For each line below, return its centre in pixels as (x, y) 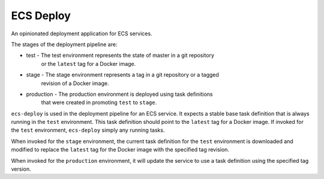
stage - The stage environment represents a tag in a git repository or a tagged (122, 75)
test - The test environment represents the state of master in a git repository (120, 55)
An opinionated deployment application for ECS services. (82, 34)
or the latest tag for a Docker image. (88, 63)
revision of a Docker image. (75, 83)
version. (21, 169)
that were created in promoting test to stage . (99, 102)
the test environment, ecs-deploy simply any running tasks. (88, 130)
